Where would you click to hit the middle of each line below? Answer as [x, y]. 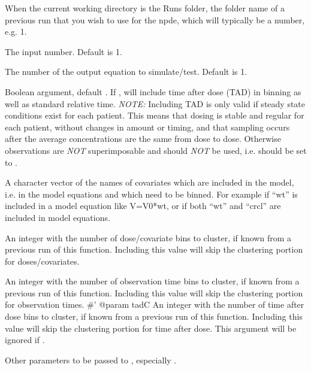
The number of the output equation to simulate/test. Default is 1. [126, 72]
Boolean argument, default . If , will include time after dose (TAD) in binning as [153, 91]
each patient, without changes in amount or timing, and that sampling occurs [147, 127]
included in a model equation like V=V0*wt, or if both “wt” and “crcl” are [143, 206]
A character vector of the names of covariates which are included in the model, [150, 182]
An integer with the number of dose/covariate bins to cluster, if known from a [148, 237]
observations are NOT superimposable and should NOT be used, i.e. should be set [156, 150]
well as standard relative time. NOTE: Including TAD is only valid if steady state [155, 103]
